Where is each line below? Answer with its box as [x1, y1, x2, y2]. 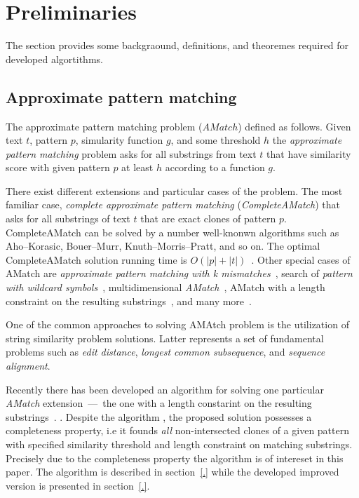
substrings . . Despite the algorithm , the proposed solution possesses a [6, 409, 312, 424]
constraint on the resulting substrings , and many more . [6, 293, 252, 308]
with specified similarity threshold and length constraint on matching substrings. [6, 436, 353, 451]
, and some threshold [170, 133, 261, 147]
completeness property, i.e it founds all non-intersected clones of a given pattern [6, 423, 349, 438]
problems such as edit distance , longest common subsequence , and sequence [6, 344, 325, 359]
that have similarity [266, 146, 351, 161]
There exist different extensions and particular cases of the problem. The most [6, 183, 343, 198]
